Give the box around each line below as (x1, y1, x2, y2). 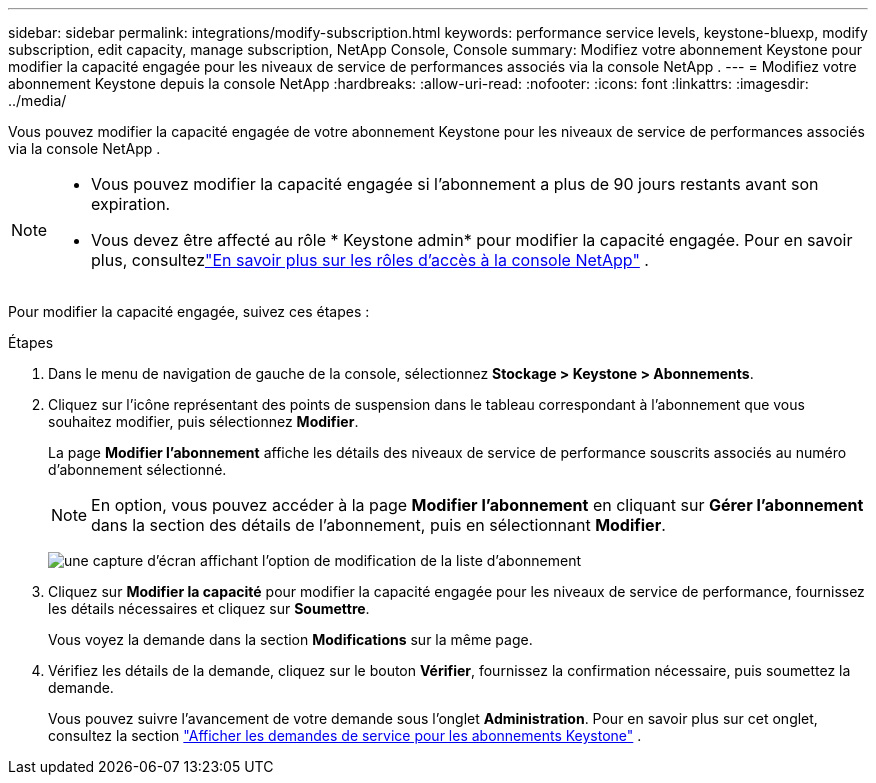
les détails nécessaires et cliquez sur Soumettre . (48, 600, 370, 617)
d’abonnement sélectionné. (48, 461, 227, 478)
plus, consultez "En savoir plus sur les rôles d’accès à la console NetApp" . (91, 250, 649, 270)
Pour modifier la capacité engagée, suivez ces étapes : (8, 303, 370, 320)
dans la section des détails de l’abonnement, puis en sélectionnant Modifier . (91, 515, 666, 535)
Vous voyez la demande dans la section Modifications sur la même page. (48, 631, 533, 648)
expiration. (91, 194, 171, 214)
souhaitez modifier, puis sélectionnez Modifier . (48, 413, 359, 430)
